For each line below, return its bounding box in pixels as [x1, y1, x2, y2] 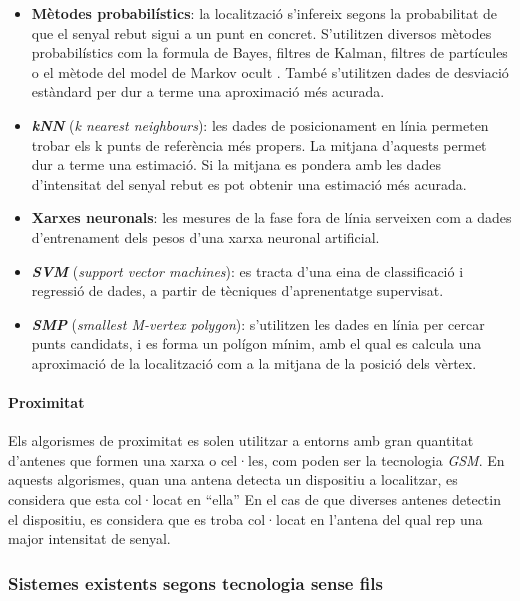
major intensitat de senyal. [8, 528, 171, 549]
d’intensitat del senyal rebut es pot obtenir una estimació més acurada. [31, 173, 467, 194]
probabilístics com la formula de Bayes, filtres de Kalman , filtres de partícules [31, 42, 508, 63]
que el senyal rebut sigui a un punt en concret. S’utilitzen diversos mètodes [31, 22, 492, 43]
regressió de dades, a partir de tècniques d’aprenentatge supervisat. [31, 280, 444, 301]
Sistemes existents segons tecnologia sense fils [8, 570, 383, 595]
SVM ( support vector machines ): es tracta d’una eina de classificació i [31, 260, 464, 281]
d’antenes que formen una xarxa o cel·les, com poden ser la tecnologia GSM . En [8, 449, 505, 470]
